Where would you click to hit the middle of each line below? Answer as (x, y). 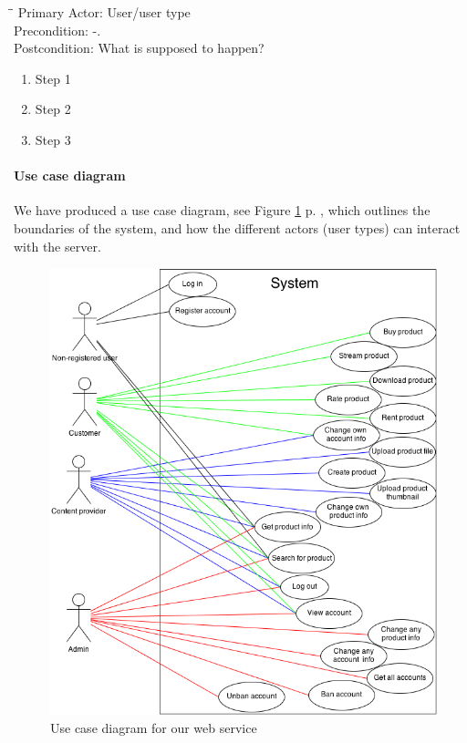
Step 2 (53, 109)
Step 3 (53, 139)
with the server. (57, 246)
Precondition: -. (57, 30)
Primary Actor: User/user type (104, 12)
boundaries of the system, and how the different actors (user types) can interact (237, 227)
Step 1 (53, 78)
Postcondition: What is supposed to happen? (139, 48)
